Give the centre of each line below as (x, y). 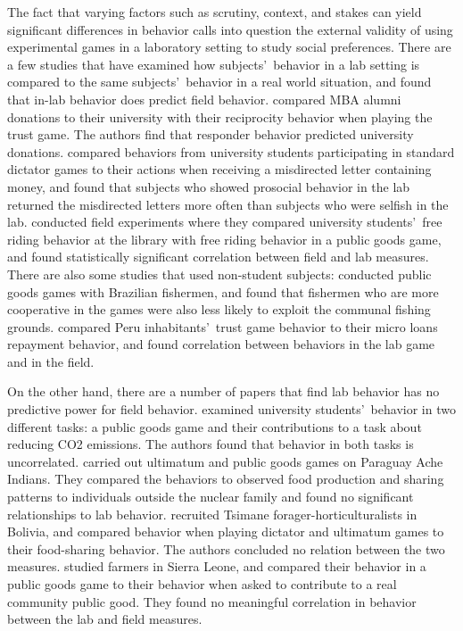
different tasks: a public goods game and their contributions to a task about (215, 426)
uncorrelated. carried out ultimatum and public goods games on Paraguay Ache (225, 461)
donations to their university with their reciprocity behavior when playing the (220, 116)
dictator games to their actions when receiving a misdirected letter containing (219, 169)
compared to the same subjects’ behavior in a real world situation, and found (219, 82)
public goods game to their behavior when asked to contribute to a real (202, 584)
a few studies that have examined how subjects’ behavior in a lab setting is (214, 64)
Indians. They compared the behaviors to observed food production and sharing (226, 479)
